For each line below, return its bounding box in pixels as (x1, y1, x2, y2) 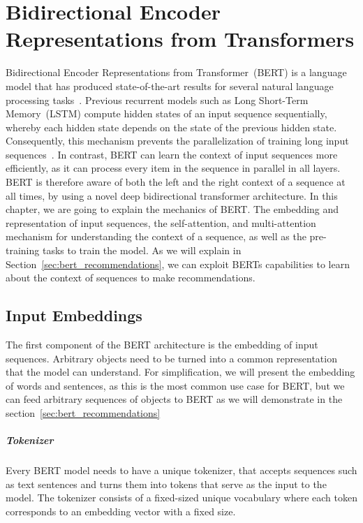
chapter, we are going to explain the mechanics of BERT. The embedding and (6, 202, 339, 216)
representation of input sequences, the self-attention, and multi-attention (6, 215, 316, 230)
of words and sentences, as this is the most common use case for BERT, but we (6, 378, 345, 392)
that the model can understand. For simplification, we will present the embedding (6, 364, 355, 379)
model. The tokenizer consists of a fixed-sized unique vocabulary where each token (6, 490, 357, 505)
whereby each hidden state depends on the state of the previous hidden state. (6, 119, 337, 134)
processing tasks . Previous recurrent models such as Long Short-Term (6, 92, 309, 107)
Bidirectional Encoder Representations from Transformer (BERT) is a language (6, 65, 347, 80)
